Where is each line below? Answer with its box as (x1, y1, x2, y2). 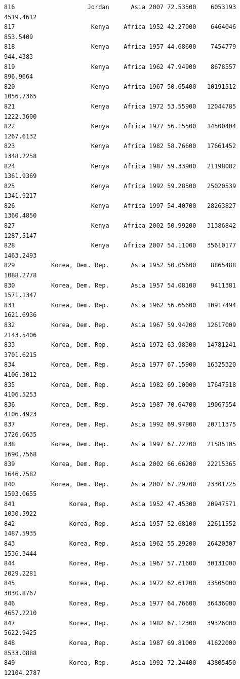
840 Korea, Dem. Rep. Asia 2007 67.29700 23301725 (4, 480, 236, 488)
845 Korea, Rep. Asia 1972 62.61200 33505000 (4, 580, 236, 587)
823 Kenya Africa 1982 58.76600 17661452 (4, 142, 236, 150)
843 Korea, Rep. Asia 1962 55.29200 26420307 (4, 540, 236, 548)
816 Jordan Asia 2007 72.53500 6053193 (4, 4, 236, 11)
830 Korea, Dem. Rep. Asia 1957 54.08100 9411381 (4, 281, 236, 289)
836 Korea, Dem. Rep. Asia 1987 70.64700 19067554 (4, 401, 236, 408)
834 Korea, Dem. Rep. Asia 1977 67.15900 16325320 (4, 361, 236, 369)
